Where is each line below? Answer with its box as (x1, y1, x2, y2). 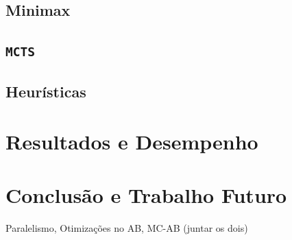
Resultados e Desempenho (5, 128, 258, 156)
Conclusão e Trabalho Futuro (5, 181, 287, 209)
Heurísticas (5, 80, 86, 101)
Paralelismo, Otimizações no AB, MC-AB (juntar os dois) (5, 221, 248, 235)
